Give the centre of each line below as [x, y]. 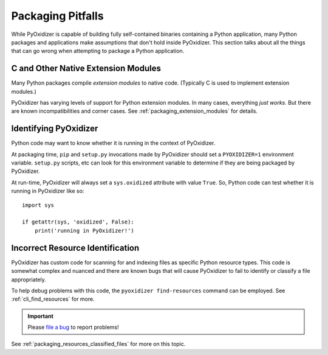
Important [41, 316]
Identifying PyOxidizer [55, 129]
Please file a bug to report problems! [73, 327]
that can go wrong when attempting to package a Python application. [98, 51]
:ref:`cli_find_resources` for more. [53, 299]
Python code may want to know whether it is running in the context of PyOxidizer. [113, 143]
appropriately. [29, 279]
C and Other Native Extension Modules [86, 69]
